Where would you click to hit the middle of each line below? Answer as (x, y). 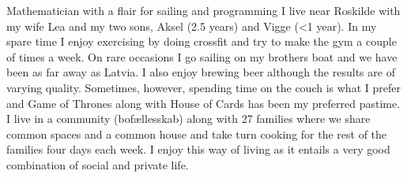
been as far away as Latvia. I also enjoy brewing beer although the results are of (201, 72)
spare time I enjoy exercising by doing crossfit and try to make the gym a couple (202, 41)
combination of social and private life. (98, 164)
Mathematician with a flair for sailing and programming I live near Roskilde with (203, 10)
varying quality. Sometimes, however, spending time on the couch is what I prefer (203, 87)
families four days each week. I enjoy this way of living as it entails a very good (198, 149)
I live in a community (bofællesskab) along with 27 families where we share (188, 119)
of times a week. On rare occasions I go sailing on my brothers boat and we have (202, 56)
